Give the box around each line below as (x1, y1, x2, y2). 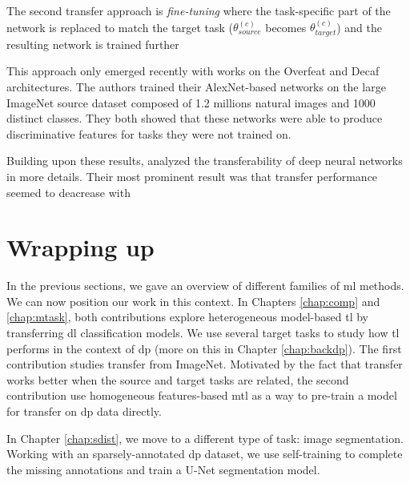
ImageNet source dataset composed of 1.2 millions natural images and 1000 (6, 94, 376, 111)
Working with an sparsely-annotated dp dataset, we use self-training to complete (6, 445, 403, 462)
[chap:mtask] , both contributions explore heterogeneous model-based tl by (6, 308, 368, 325)
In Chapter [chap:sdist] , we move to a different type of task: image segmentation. (6, 429, 404, 446)
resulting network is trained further (6, 35, 179, 52)
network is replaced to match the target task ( (6, 18, 233, 35)
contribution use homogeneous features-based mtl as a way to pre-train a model (6, 387, 397, 404)
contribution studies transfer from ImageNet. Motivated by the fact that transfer (6, 356, 403, 372)
